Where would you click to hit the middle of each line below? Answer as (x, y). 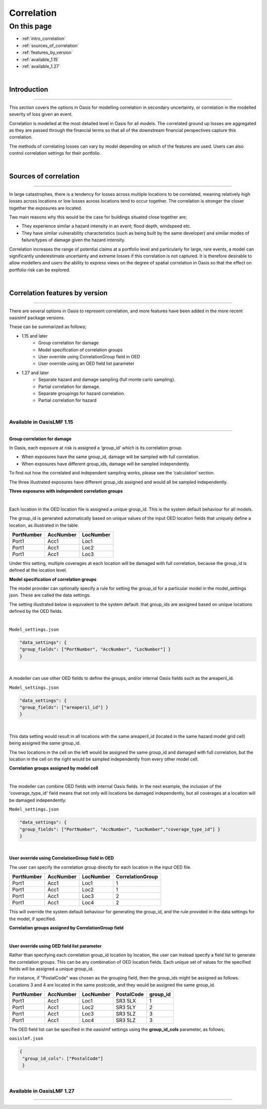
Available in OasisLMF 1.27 (42, 1091)
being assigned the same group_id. (45, 743)
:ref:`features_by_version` (47, 52)
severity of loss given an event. (41, 114)
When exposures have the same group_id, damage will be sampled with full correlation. (111, 457)
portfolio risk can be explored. (40, 270)
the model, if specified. (33, 919)
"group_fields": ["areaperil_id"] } (64, 707)
